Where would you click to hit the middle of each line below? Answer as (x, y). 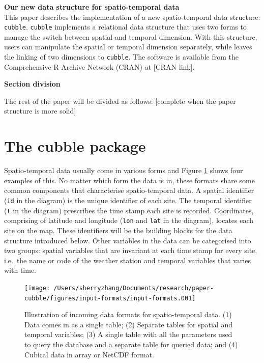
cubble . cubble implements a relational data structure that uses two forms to (125, 27)
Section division (32, 84)
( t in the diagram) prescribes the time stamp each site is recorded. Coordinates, (129, 210)
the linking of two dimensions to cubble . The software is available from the (121, 57)
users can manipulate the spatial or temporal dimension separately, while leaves (128, 47)
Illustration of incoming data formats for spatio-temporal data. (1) (128, 314)
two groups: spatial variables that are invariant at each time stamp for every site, (131, 250)
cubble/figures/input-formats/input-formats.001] (110, 298)
